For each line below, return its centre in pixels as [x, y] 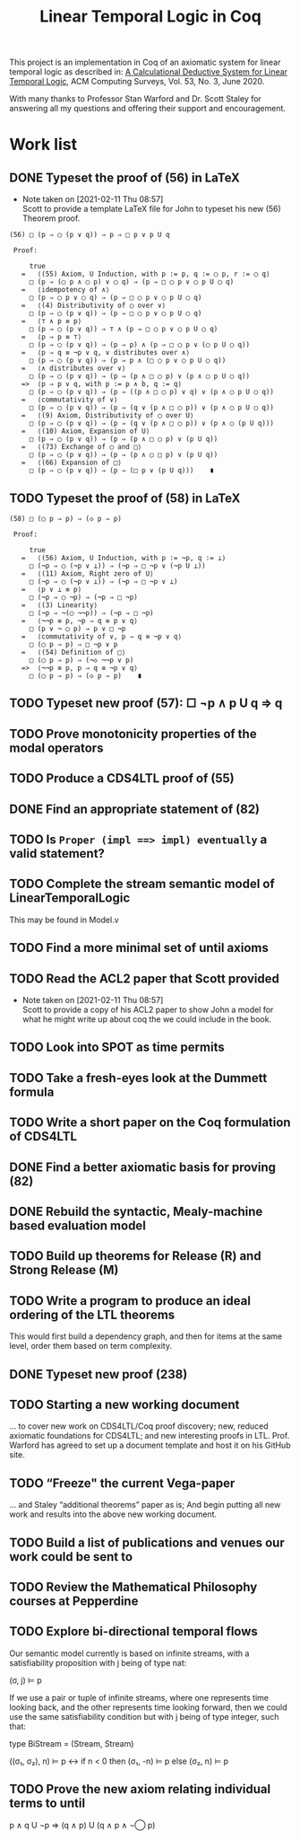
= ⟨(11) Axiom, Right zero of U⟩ [87, 574]
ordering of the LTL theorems [92, 1314]
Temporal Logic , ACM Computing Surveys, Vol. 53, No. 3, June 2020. [137, 82]
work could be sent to [71, 1557]
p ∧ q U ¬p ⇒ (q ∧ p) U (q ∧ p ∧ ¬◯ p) [82, 1825]
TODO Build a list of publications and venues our [147, 1542]
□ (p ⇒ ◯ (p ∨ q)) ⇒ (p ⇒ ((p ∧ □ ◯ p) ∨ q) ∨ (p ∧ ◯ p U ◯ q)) [152, 392]
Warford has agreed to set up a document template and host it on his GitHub [150, 1445]
